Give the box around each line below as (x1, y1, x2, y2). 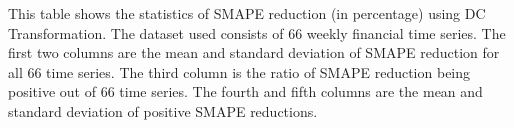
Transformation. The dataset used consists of (8, 22, 284, 43)
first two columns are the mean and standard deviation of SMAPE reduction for (8, 42, 500, 63)
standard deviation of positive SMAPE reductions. (8, 100, 318, 121)
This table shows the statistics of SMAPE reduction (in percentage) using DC (8, 3, 486, 23)
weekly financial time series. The (306, 22, 506, 43)
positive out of (8, 81, 96, 102)
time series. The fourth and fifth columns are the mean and (119, 81, 483, 102)
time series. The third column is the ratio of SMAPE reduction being (46, 61, 471, 82)
